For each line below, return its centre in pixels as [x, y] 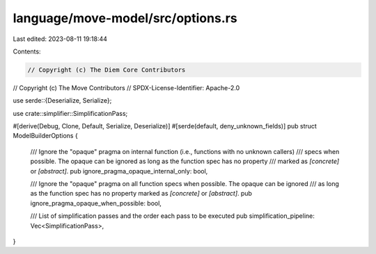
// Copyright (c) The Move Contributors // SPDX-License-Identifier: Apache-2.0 [126, 87]
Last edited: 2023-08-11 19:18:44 [60, 39]
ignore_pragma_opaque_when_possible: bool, [96, 203]
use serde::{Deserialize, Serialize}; [62, 101]
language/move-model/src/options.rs [125, 18]
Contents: [27, 51]
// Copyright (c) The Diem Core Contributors [107, 70]
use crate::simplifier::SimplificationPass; [70, 113]
